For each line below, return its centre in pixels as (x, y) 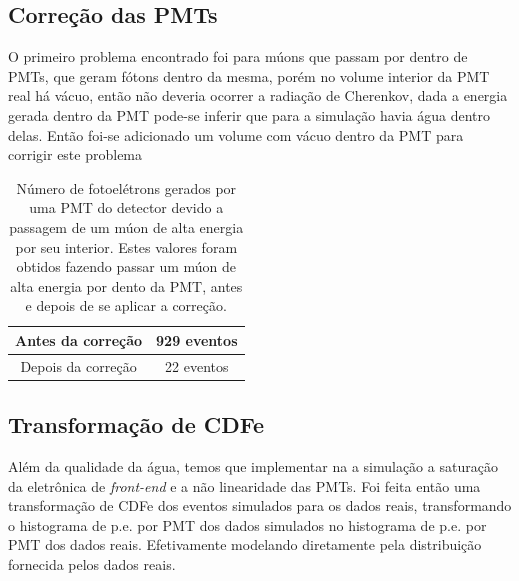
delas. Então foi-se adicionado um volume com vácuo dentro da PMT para (236, 134)
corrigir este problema (75, 154)
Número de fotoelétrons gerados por (126, 187)
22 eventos (197, 365)
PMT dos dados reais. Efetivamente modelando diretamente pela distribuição (245, 544)
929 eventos (197, 339)
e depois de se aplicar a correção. (126, 305)
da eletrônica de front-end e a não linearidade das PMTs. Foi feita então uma (244, 485)
